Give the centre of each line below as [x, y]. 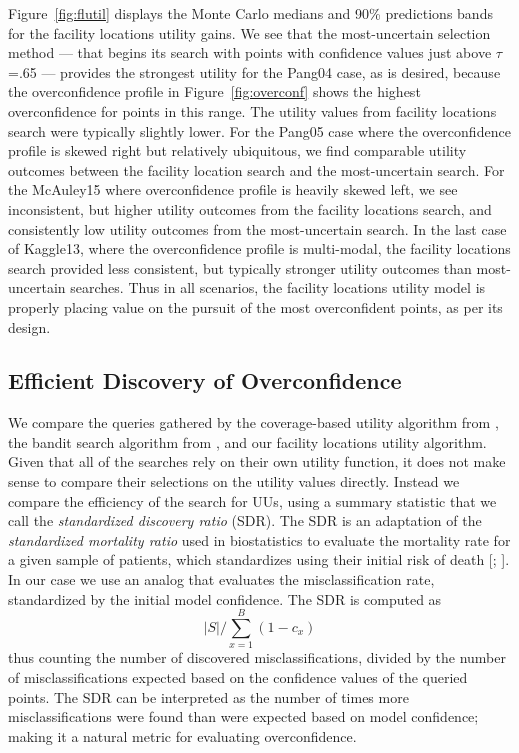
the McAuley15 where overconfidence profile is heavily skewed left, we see [233, 189]
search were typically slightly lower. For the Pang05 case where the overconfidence [259, 130]
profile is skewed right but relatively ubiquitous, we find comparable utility [237, 150]
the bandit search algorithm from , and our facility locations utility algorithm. [247, 441]
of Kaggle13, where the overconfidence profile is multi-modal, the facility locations [259, 248]
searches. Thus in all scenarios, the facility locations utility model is [278, 287]
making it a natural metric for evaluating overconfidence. [182, 735]
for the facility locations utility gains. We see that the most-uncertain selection [249, 32]
